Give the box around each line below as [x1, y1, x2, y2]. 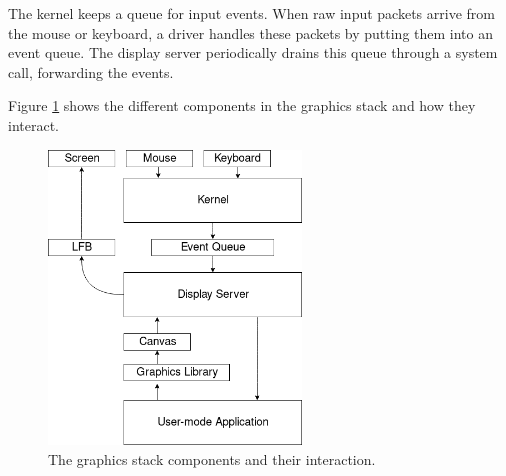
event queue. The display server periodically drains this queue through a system [8, 42, 498, 63]
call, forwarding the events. [8, 61, 174, 82]
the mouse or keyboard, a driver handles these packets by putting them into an [8, 22, 494, 43]
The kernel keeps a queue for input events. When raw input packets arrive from [8, 3, 495, 23]
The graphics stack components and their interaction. [48, 448, 376, 469]
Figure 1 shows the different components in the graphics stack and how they [8, 95, 476, 116]
